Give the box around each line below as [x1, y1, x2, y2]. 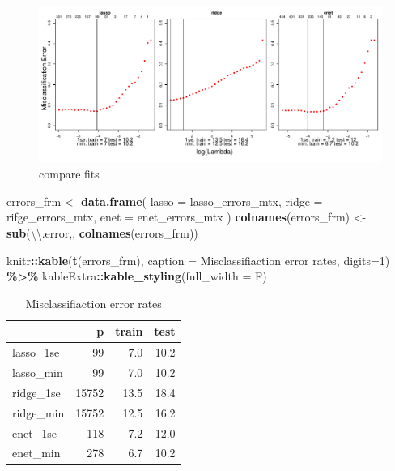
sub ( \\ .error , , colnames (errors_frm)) [6, 224, 198, 241]
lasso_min [12, 363, 63, 380]
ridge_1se [12, 383, 61, 400]
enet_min [12, 444, 61, 461]
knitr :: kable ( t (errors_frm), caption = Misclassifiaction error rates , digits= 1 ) [6, 251, 390, 268]
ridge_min [12, 404, 65, 421]
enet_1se [12, 424, 57, 441]
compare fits [39, 165, 100, 182]
